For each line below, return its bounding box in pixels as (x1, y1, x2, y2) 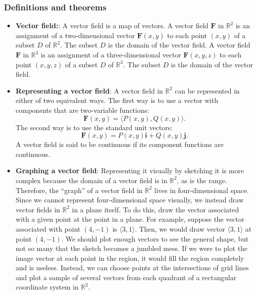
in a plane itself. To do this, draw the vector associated (72, 204, 239, 214)
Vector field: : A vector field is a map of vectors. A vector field (15, 20, 208, 31)
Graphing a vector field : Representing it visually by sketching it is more (15, 165, 244, 176)
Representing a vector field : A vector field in (15, 85, 163, 96)
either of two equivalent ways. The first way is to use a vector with (15, 95, 218, 105)
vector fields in (15, 204, 60, 214)
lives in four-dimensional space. (154, 185, 249, 195)
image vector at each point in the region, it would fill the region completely (15, 252, 244, 263)
